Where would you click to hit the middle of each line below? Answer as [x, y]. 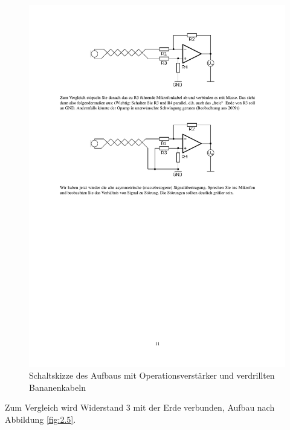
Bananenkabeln [57, 387]
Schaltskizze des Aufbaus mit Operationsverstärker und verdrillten [152, 375]
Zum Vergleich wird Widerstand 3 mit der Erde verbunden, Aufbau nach [140, 407]
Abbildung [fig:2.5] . [40, 419]
